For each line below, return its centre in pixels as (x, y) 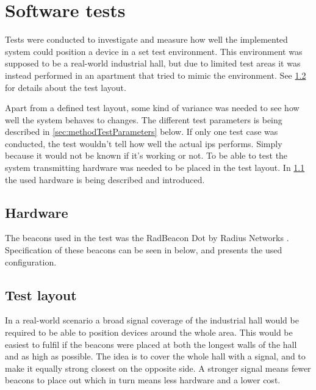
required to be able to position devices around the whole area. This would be (149, 332)
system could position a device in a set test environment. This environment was (154, 51)
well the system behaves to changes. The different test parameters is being (144, 119)
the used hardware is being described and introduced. (105, 179)
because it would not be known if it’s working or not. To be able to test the (146, 155)
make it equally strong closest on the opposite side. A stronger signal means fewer (158, 368)
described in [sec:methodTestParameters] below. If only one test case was (142, 132)
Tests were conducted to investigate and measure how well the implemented (146, 39)
